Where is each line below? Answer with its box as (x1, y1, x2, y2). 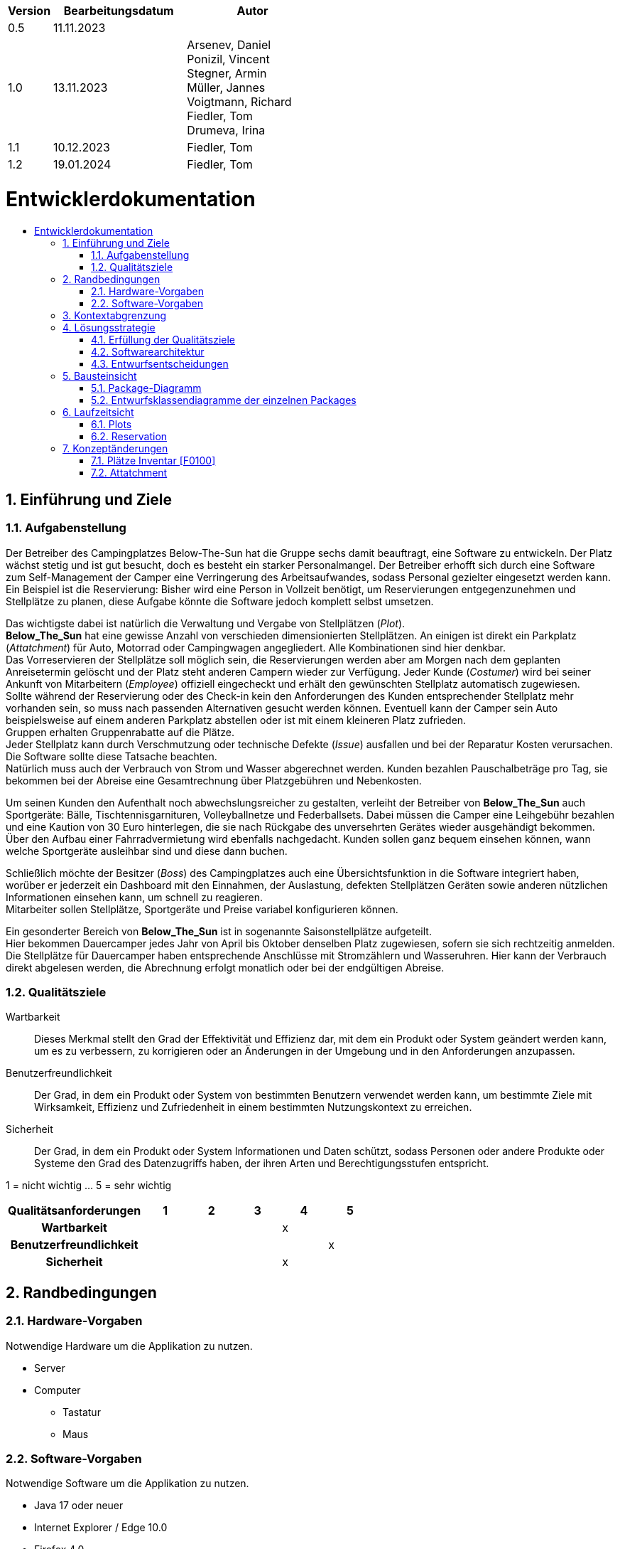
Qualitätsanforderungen (8, 1203, 141, 1218)
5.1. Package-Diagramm (91, 381, 202, 394)
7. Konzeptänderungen (62, 442, 168, 454)
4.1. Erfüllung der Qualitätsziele (91, 333, 236, 346)
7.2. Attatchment (91, 466, 168, 479)
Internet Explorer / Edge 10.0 (34, 1521, 168, 1534)
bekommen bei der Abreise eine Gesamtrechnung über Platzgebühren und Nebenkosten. (6, 774, 422, 787)
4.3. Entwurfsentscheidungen (91, 357, 229, 370)
